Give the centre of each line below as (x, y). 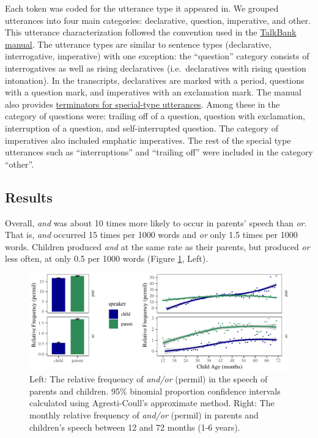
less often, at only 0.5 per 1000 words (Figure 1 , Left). (107, 258)
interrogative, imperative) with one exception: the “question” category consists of (157, 56)
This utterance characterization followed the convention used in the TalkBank (151, 32)
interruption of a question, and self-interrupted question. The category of (142, 128)
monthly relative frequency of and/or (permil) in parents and (144, 415)
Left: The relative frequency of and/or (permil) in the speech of (149, 379)
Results (29, 197)
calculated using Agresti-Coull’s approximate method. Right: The (152, 403)
